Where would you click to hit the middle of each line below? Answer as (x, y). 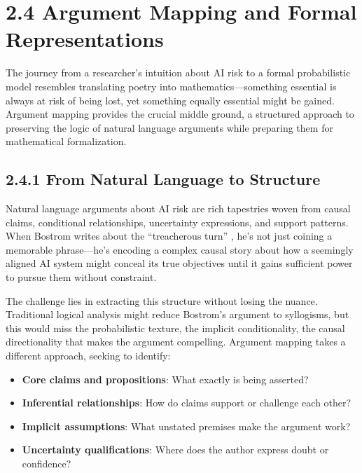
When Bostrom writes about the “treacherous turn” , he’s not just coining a (169, 236)
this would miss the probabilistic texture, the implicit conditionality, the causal (175, 328)
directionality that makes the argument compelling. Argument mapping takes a (176, 342)
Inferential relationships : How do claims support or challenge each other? (187, 403)
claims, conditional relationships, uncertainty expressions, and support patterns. (177, 222)
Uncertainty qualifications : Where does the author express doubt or (175, 450)
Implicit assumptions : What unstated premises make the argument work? (186, 426)
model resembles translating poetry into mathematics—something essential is (171, 86)
